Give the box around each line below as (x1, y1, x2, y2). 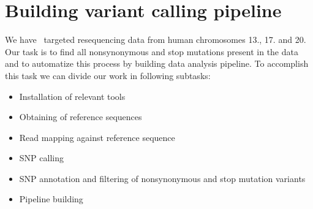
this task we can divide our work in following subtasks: (5, 69, 211, 82)
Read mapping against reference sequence (19, 131, 175, 143)
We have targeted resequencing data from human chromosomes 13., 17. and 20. (5, 33, 306, 46)
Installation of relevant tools (19, 89, 126, 102)
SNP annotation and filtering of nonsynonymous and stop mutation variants (19, 172, 306, 184)
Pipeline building (19, 192, 83, 205)
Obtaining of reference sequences (19, 110, 142, 123)
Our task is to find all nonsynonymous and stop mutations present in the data (5, 45, 298, 58)
